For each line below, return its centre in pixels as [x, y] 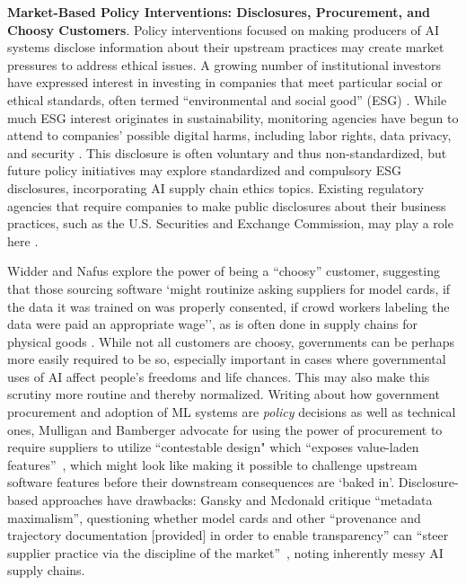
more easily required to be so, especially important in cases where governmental [227, 359]
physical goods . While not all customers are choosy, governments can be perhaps [231, 341]
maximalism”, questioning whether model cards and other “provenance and [214, 517]
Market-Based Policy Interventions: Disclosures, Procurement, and [219, 12]
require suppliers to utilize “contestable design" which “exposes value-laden [213, 447]
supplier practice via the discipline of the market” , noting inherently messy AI [225, 552]
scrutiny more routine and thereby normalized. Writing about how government [224, 394]
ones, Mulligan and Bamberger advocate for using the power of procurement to [225, 429]
